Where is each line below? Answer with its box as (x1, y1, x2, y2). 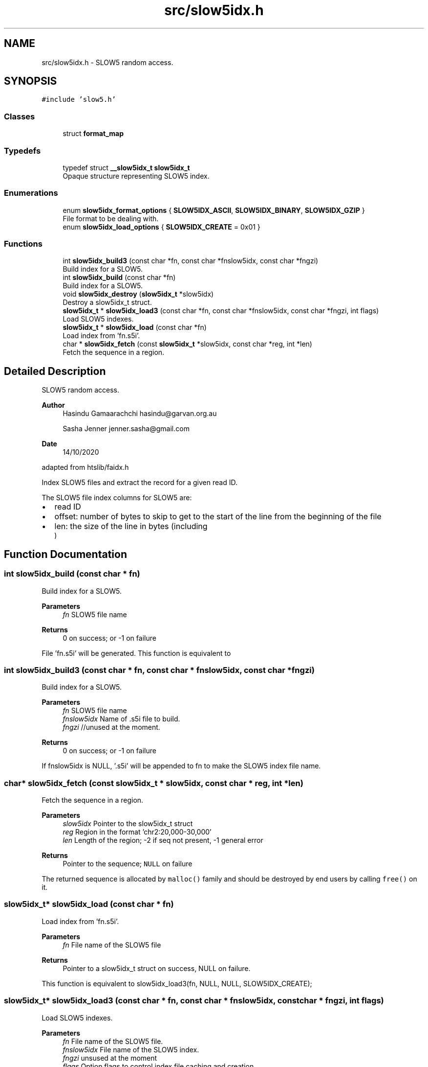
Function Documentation (4, 548, 127, 560)
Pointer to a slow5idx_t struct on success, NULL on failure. (63, 964, 251, 973)
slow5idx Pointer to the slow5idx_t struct (63, 819, 193, 828)
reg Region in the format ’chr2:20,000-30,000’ (63, 828, 212, 836)
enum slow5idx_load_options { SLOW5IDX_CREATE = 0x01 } (63, 222, 260, 231)
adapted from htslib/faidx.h (42, 463, 129, 472)
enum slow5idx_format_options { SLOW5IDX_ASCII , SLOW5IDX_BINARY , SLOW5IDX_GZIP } (63, 206, 365, 214)
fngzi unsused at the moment (63, 1053, 157, 1062)
